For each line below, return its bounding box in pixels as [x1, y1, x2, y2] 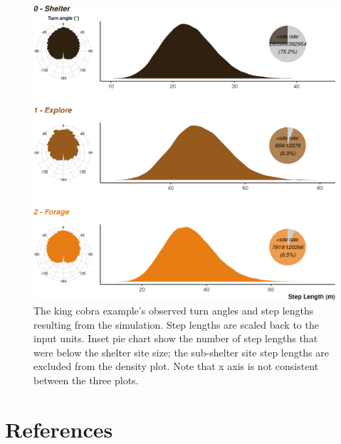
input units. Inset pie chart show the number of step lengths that [33, 331, 318, 346]
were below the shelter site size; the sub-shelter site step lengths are [33, 344, 329, 359]
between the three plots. [33, 373, 139, 388]
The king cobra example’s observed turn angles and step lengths [33, 303, 314, 318]
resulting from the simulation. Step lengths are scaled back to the [33, 317, 319, 332]
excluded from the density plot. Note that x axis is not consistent [33, 359, 319, 374]
